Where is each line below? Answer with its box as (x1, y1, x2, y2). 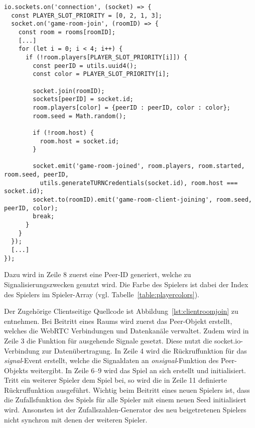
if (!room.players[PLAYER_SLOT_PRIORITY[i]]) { (25, 53, 188, 61)
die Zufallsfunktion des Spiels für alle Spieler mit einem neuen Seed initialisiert (4, 394, 246, 405)
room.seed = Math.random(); (33, 112, 126, 120)
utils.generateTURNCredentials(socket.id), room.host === (40, 179, 238, 187)
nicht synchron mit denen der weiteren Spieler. (4, 414, 148, 424)
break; (33, 213, 55, 220)
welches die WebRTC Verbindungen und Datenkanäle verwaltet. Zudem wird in (4, 325, 249, 336)
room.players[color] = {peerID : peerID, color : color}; (33, 104, 231, 111)
